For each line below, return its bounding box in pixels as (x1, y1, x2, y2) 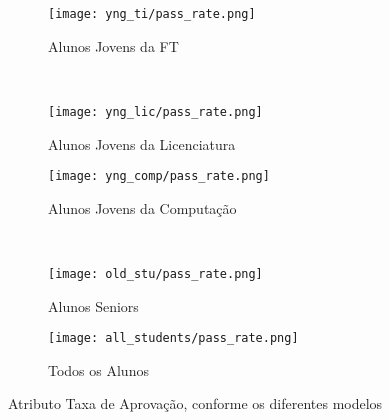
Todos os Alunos (48, 359, 149, 380)
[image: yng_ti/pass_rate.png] (48, 7, 256, 21)
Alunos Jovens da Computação (48, 197, 237, 218)
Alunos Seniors (48, 295, 139, 316)
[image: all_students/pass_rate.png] (48, 331, 299, 346)
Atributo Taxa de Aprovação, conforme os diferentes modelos (8, 393, 383, 414)
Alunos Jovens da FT (48, 35, 179, 56)
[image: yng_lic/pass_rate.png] (48, 104, 263, 119)
